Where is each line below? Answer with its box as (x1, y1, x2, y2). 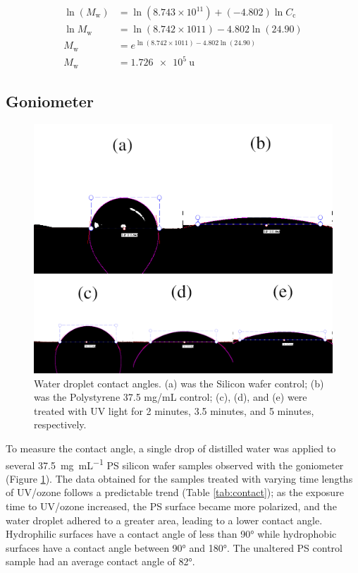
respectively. (34, 417, 87, 432)
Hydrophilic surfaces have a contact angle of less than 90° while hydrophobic (6, 526, 337, 541)
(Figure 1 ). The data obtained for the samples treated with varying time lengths (6, 471, 353, 485)
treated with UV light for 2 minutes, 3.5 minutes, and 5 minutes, (34, 403, 314, 418)
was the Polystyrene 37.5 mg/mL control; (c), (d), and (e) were (34, 390, 307, 404)
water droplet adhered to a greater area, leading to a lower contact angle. (6, 512, 323, 527)
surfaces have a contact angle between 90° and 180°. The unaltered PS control (6, 540, 342, 555)
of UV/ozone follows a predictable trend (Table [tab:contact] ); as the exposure (6, 485, 344, 500)
